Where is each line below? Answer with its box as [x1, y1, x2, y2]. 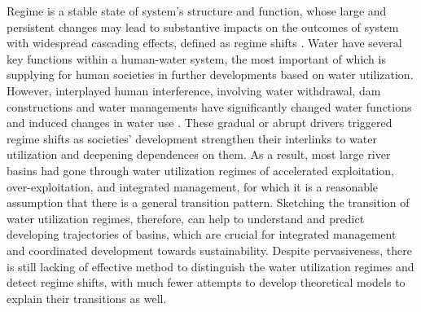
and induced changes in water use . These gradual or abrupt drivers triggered [7, 114, 392, 131]
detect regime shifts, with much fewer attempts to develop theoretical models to [7, 274, 406, 291]
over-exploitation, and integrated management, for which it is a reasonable [7, 178, 379, 195]
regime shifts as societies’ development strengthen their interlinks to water [7, 130, 377, 147]
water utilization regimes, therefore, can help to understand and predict [7, 209, 365, 226]
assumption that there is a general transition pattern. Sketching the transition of [7, 194, 410, 211]
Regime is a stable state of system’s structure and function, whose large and [7, 2, 387, 19]
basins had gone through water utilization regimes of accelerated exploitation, [7, 161, 395, 178]
